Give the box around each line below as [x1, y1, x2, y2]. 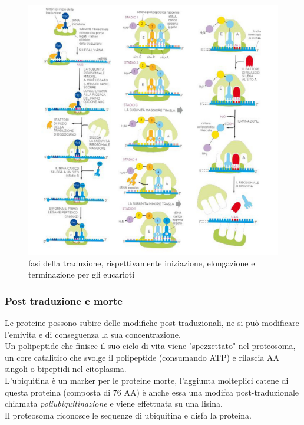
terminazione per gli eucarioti [28, 268, 135, 281]
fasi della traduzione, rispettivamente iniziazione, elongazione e [28, 256, 255, 269]
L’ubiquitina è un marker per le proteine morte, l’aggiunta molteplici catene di [5, 374, 289, 386]
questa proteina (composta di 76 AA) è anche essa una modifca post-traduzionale [5, 386, 299, 398]
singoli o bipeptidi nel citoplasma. [5, 363, 127, 375]
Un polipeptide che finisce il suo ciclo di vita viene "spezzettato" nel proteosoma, [5, 340, 296, 352]
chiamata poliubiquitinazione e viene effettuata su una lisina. [5, 397, 223, 410]
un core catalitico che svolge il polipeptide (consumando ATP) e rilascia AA [5, 351, 279, 363]
